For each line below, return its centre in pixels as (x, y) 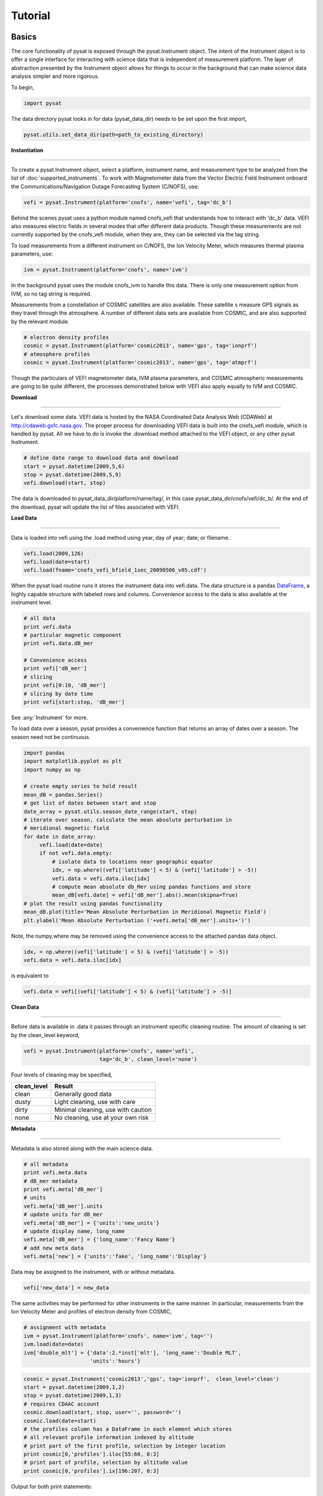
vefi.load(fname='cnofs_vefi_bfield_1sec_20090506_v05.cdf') (115, 570)
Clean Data (25, 1007)
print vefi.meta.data (55, 1173)
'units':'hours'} (115, 1361)
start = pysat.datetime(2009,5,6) (74, 466)
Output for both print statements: (52, 1486)
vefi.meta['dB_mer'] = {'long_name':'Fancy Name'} (100, 1240)
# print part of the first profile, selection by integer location (125, 1446)
